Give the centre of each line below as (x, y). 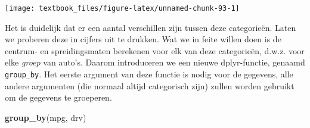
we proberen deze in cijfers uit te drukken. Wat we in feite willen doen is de (143, 39)
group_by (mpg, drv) (46, 117)
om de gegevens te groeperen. (58, 97)
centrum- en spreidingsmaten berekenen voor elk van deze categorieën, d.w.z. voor (155, 50)
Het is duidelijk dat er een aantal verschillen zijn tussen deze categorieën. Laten (151, 27)
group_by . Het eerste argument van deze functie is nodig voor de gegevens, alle (149, 74)
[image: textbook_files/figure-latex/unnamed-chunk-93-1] (122, 8)
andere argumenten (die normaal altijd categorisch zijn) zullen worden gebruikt (150, 85)
